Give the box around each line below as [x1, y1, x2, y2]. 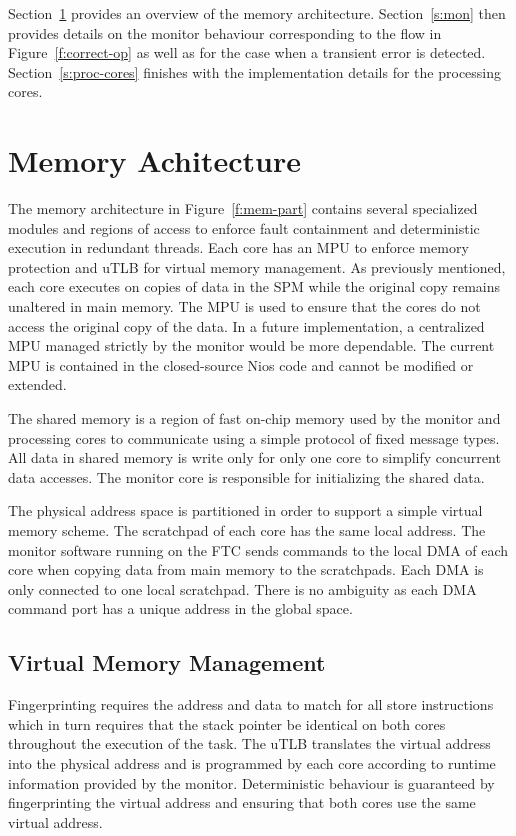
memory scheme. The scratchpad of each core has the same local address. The [8, 520, 486, 540]
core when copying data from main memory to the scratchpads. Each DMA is [8, 559, 484, 580]
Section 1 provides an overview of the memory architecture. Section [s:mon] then [8, 3, 506, 23]
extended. [8, 374, 67, 395]
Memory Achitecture [8, 140, 301, 181]
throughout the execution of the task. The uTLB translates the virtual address [8, 733, 491, 754]
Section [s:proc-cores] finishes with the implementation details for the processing [8, 61, 502, 82]
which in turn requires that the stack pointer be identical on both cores [8, 713, 446, 734]
